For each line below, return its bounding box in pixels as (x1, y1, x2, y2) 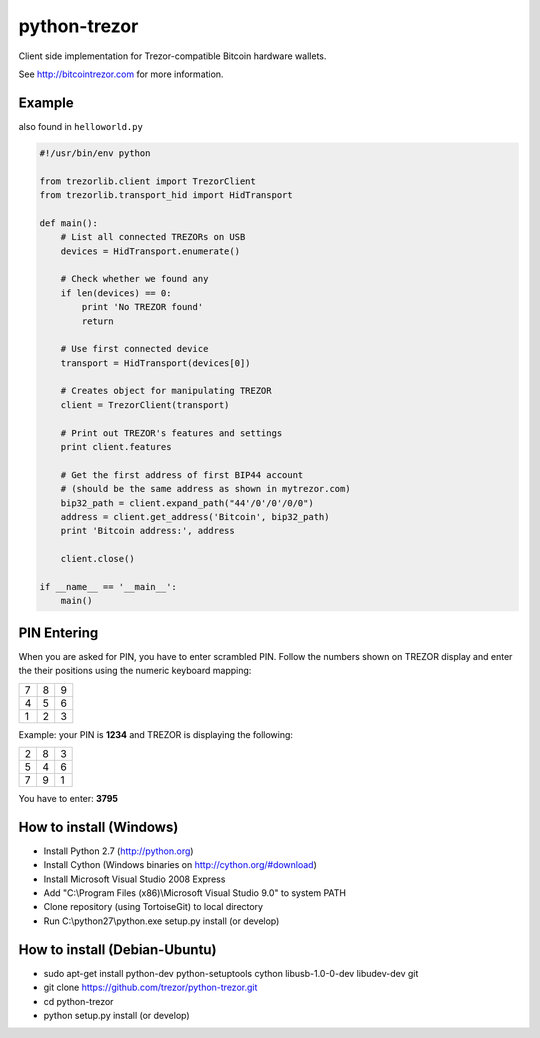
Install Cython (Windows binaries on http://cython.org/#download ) (43, 859, 317, 871)
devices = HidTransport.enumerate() (60, 245, 240, 257)
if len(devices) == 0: (60, 287, 172, 299)
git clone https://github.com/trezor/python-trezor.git (43, 981, 258, 994)
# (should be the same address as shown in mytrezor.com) (60, 483, 351, 495)
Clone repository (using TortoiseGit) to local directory (43, 901, 264, 913)
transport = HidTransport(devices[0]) (60, 357, 251, 369)
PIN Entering (18, 624, 99, 641)
